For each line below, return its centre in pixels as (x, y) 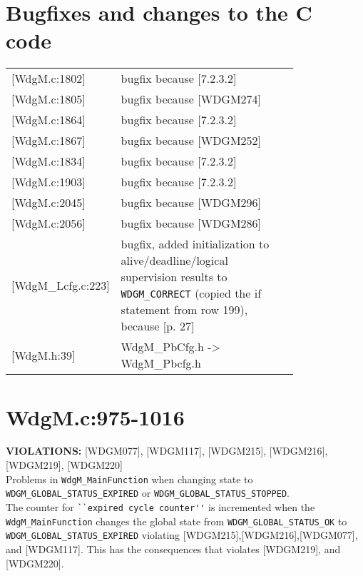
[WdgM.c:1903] (48, 182)
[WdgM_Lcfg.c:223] (61, 285)
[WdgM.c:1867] (48, 141)
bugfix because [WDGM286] (191, 223)
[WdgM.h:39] (44, 355)
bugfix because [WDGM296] (191, 203)
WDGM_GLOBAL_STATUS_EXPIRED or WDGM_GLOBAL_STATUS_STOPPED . (148, 493)
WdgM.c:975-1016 (95, 416)
